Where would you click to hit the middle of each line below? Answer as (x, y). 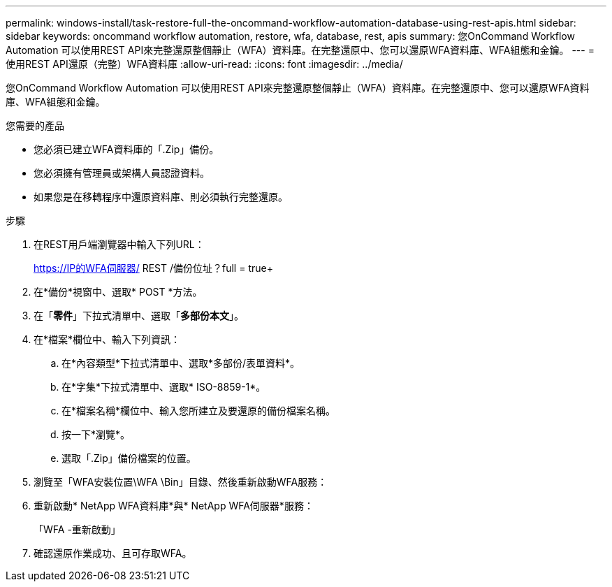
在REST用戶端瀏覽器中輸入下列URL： (119, 244)
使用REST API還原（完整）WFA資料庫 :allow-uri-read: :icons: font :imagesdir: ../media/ (204, 64)
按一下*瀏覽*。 (96, 434)
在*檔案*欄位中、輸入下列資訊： (107, 339)
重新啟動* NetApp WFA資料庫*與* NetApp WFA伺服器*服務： (174, 506)
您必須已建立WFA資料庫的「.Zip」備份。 (126, 149)
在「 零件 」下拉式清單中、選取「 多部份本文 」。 (139, 316)
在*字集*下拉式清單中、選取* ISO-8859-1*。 (164, 387)
